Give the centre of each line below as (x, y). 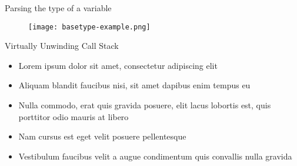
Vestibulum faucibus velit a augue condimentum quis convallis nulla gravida (155, 156)
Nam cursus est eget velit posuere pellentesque (102, 136)
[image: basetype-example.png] (89, 27)
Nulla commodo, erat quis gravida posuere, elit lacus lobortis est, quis (145, 105)
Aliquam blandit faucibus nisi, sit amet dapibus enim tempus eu (134, 85)
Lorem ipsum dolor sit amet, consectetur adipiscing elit (118, 65)
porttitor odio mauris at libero (74, 116)
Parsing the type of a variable (58, 8)
